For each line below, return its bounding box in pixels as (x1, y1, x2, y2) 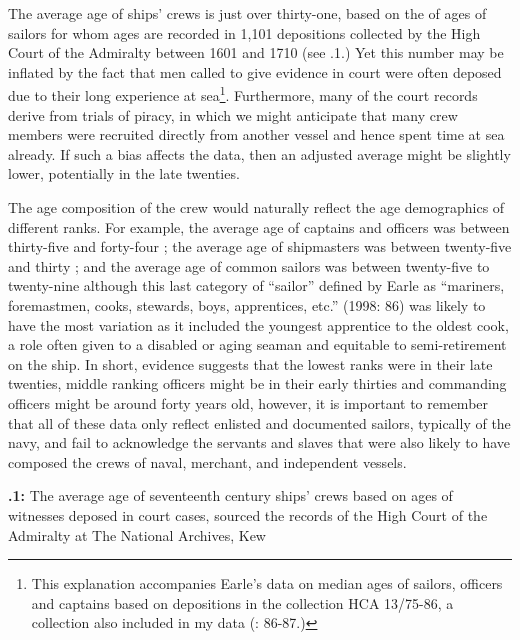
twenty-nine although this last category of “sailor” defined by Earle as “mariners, (8, 275, 505, 296)
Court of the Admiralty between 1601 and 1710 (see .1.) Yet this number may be (8, 42, 504, 63)
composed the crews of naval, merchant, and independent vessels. (8, 451, 407, 472)
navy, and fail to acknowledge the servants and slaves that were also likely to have (8, 432, 511, 453)
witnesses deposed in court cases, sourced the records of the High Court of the (8, 504, 488, 525)
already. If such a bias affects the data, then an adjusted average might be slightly (8, 143, 511, 164)
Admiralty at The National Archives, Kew (8, 524, 266, 545)
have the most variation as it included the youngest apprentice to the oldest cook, (8, 314, 509, 335)
